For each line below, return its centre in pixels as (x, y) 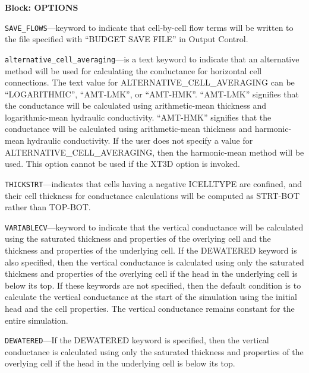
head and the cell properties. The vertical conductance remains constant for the (150, 308)
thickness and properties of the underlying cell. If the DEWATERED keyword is (151, 250)
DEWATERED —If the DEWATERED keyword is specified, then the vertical (137, 340)
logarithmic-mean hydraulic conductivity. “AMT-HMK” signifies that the (138, 117)
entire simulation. (37, 320)
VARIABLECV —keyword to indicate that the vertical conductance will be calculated (154, 227)
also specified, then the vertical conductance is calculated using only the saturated (154, 262)
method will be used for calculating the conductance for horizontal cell (133, 70)
